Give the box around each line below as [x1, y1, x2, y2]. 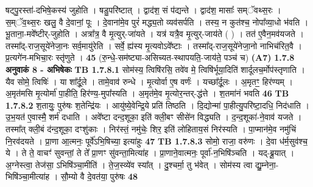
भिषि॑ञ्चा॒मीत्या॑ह [5, 170, 49, 183]
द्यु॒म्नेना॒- [255, 158, 279, 171]
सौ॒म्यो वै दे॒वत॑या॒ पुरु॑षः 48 [60, 170, 138, 183]
